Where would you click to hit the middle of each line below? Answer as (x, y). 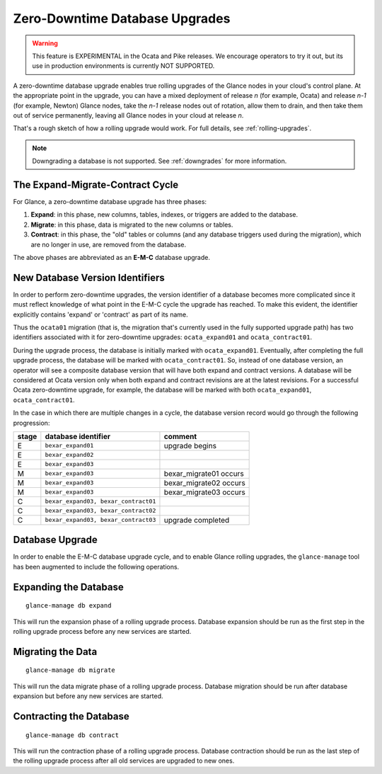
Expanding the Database (68, 587)
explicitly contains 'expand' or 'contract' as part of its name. (100, 314)
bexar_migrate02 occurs (204, 483)
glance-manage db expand (69, 606)
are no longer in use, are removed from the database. (109, 244)
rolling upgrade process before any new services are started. (102, 631)
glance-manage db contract (73, 735)
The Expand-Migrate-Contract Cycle (96, 184)
